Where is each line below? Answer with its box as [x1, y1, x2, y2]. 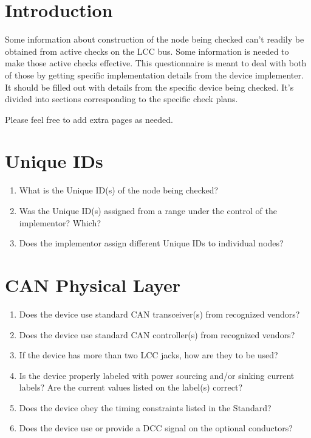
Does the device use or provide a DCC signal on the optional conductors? [19, 422, 293, 434]
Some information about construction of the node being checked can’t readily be [5, 33, 304, 46]
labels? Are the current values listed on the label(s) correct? [19, 381, 242, 394]
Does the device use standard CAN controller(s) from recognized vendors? [19, 328, 295, 341]
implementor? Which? [19, 216, 101, 229]
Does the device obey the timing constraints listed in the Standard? [19, 401, 272, 414]
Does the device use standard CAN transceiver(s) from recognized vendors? [19, 307, 300, 320]
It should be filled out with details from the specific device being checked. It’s [5, 80, 294, 93]
